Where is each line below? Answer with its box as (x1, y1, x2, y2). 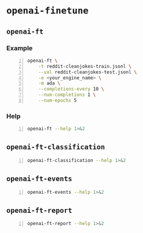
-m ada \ (38, 80, 61, 87)
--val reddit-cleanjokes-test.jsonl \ (38, 69, 137, 75)
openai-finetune (6, 5, 89, 17)
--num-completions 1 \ (38, 92, 96, 98)
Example (6, 43, 33, 52)
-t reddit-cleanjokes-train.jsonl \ (38, 63, 132, 69)
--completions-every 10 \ (38, 86, 105, 92)
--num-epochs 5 (38, 97, 77, 103)
